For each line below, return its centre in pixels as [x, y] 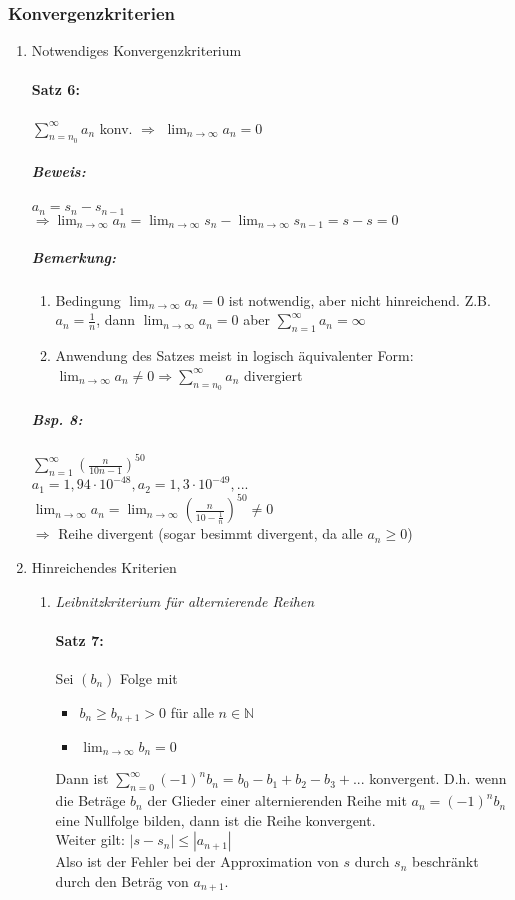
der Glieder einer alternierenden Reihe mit [277, 800]
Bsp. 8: [57, 418]
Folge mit [148, 677]
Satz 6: [55, 89]
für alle [192, 711]
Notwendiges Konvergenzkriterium [136, 50]
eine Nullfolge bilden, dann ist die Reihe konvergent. [215, 819]
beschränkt [445, 861]
